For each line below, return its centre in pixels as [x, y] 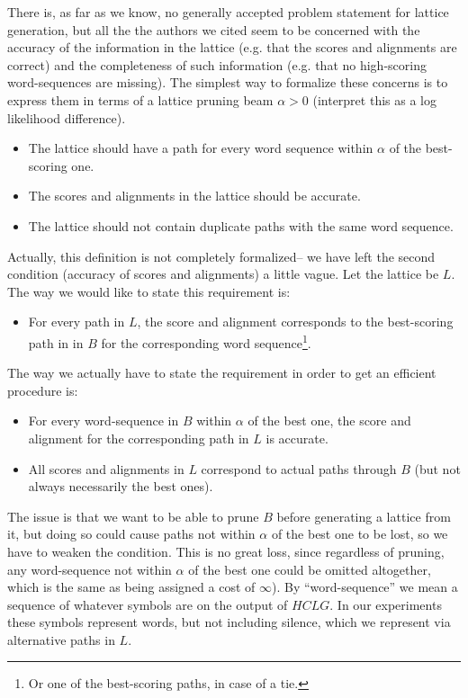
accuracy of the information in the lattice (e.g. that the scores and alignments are [232, 47]
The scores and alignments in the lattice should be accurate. [194, 196]
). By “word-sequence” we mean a [365, 587]
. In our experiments [386, 604]
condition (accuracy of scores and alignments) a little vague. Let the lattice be [223, 274]
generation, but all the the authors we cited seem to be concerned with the [214, 29]
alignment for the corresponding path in [139, 438]
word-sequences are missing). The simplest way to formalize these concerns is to [228, 82]
